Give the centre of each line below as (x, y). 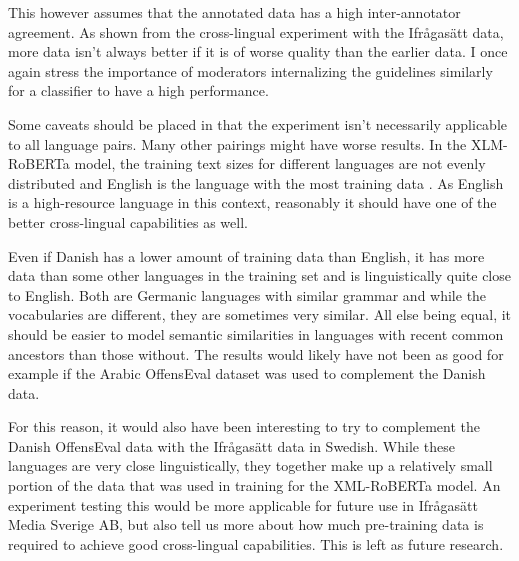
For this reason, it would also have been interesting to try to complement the (244, 426)
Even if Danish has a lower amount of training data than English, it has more (246, 255)
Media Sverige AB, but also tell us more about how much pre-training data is (246, 524)
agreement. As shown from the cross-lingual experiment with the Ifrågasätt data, (256, 31)
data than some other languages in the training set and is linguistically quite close (259, 275)
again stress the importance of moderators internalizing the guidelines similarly (250, 70)
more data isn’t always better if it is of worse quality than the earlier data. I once (258, 51)
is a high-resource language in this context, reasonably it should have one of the (252, 202)
